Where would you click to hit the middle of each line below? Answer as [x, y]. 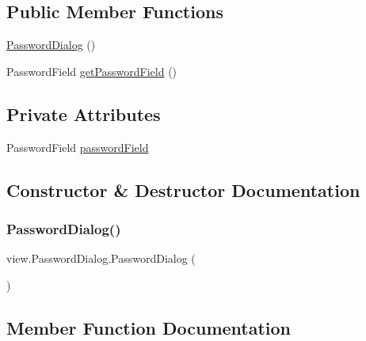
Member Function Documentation [149, 327]
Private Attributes [84, 114]
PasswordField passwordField [78, 147]
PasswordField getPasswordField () [92, 71]
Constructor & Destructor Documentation [183, 189]
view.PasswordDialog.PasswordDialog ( [101, 258]
